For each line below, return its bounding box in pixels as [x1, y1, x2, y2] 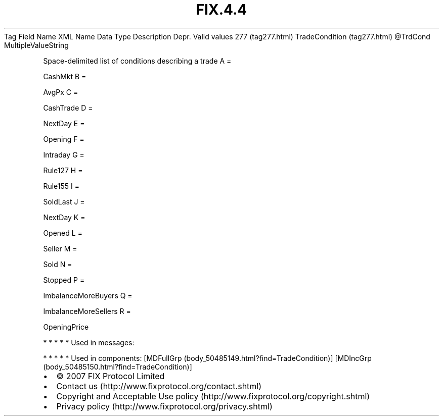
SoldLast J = [43, 197, 85, 206]
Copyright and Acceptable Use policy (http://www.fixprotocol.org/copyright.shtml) [56, 391, 370, 401]
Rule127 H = [43, 166, 83, 175]
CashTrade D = [43, 103, 93, 112]
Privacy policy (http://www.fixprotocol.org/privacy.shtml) [56, 401, 273, 411]
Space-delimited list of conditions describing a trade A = [43, 56, 232, 65]
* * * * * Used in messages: [43, 338, 135, 347]
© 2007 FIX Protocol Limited [56, 371, 165, 381]
